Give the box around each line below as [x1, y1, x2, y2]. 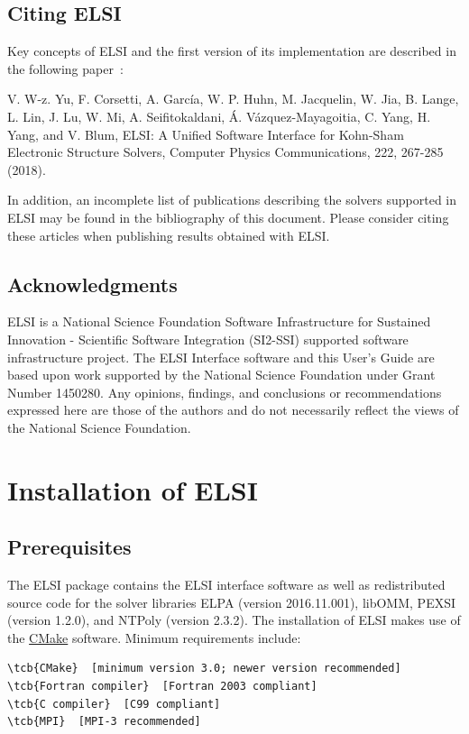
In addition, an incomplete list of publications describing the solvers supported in [7, 190, 457, 209]
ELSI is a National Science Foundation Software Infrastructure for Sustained [7, 312, 431, 331]
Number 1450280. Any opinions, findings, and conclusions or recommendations [7, 382, 442, 401]
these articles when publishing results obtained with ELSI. [7, 225, 330, 244]
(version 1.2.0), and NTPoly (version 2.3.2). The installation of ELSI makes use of [7, 610, 461, 629]
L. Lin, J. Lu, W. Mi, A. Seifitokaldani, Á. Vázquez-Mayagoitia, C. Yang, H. [7, 106, 431, 125]
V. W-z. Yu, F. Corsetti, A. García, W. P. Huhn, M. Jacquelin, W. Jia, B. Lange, [7, 89, 459, 108]
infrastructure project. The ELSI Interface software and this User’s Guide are [7, 347, 435, 366]
